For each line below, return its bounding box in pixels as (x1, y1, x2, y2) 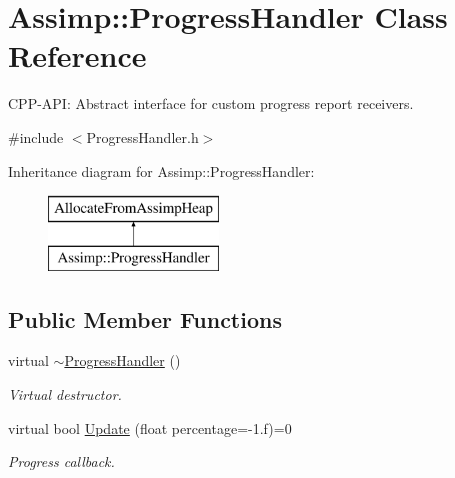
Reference (8, 35, 147, 76)
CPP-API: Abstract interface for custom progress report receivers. (8, 93, 414, 114)
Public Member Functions (8, 303, 282, 334)
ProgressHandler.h (86, 126, 199, 147)
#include (8, 126, 64, 147)
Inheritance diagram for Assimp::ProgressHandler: (8, 160, 315, 181)
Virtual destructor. (8, 384, 122, 405)
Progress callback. (8, 451, 115, 472)
